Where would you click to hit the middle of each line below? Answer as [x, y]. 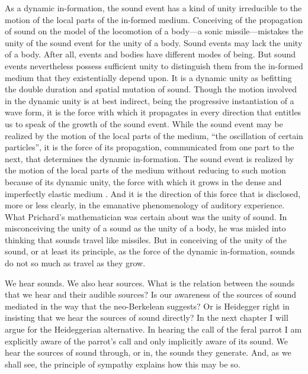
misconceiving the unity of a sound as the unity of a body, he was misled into [145, 228]
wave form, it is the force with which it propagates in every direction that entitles [153, 112]
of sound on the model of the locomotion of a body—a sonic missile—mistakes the [154, 31]
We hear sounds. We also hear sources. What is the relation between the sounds [150, 283]
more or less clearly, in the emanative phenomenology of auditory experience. [145, 205]
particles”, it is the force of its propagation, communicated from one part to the [150, 147]
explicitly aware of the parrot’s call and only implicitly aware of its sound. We [146, 341]
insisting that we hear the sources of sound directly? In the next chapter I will [147, 317]
